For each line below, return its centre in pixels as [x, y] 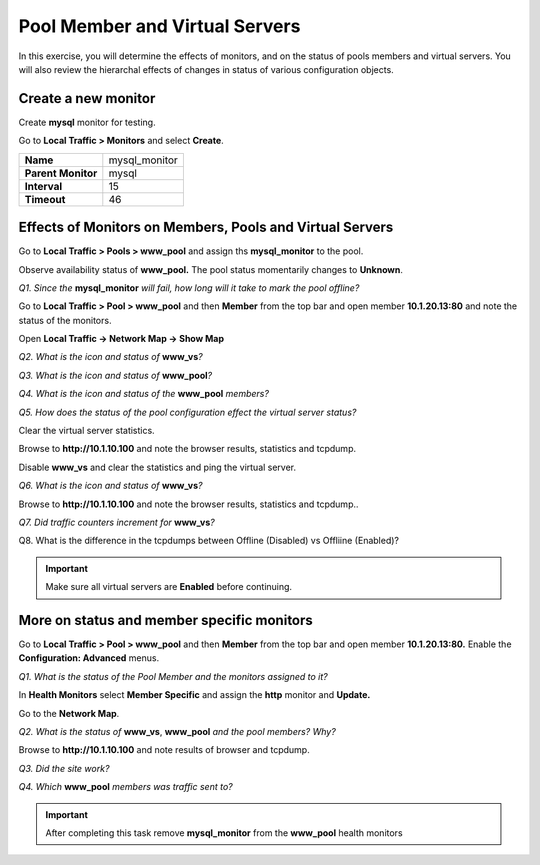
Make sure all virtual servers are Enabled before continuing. [169, 587]
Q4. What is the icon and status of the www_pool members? [144, 394]
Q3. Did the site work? [64, 768]
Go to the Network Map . [69, 713]
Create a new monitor [87, 98]
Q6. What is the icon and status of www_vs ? [110, 486]
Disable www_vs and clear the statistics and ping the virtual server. [157, 467]
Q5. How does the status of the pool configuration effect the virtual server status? [187, 412]
